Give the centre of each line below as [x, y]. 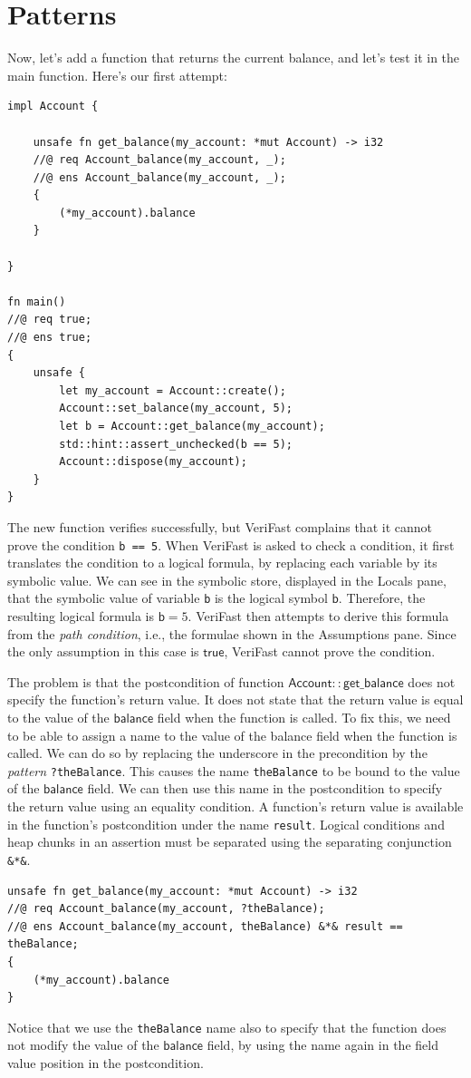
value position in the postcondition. [106, 1062]
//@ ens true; [50, 338]
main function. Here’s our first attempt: [117, 75]
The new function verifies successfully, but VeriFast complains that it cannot [220, 526]
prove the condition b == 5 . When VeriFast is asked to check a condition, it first [231, 544]
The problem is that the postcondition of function [146, 681]
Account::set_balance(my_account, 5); [176, 408]
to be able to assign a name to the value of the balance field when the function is [232, 735]
